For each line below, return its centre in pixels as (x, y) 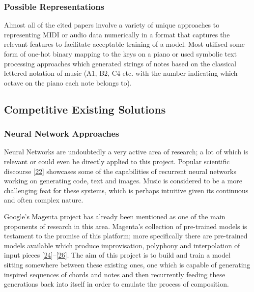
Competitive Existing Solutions (85, 109)
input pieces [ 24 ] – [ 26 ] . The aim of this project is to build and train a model (117, 255)
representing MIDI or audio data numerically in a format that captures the (117, 34)
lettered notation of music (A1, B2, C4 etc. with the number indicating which (121, 73)
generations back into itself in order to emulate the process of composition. (116, 284)
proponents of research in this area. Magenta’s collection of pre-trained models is (126, 226)
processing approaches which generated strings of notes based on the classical (120, 63)
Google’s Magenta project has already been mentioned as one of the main (115, 216)
